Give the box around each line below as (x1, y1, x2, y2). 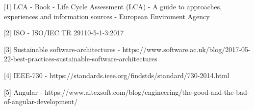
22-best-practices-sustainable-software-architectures (4, 54, 157, 64)
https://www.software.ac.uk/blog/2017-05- (122, 44, 251, 54)
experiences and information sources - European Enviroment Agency (4, 11, 210, 21)
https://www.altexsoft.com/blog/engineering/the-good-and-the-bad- (44, 86, 250, 97)
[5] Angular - (4, 86, 43, 97)
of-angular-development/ (4, 96, 78, 107)
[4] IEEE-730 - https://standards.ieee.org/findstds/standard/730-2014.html (4, 70, 229, 80)
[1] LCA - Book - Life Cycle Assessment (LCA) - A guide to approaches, (4, 1, 222, 11)
